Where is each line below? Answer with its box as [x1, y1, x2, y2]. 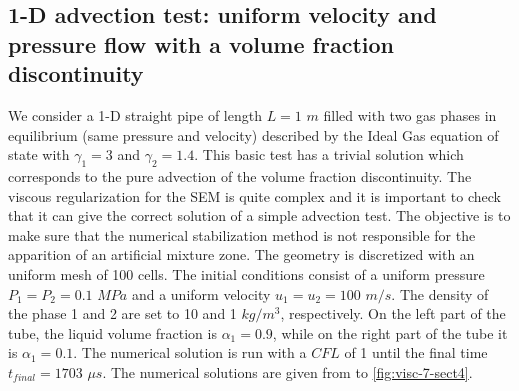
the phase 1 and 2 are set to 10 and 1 [8, 303, 237, 324]
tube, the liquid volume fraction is [8, 322, 217, 343]
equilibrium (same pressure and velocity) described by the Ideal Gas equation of [8, 124, 499, 145]
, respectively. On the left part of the [280, 303, 506, 324]
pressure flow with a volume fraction [8, 28, 394, 59]
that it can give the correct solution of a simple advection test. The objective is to [8, 205, 511, 226]
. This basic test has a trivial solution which [194, 144, 464, 165]
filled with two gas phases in [323, 104, 497, 125]
